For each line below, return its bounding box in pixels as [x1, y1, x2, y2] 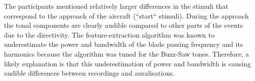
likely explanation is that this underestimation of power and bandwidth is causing [4, 58, 251, 68]
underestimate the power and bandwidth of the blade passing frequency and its [4, 39, 243, 49]
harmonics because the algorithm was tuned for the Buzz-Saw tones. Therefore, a [4, 48, 249, 59]
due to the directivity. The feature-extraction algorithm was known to [4, 29, 215, 40]
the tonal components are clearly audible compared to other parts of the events [4, 20, 243, 30]
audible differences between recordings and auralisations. [4, 68, 175, 78]
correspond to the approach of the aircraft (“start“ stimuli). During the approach [4, 10, 249, 20]
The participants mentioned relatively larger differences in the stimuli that [4, 1, 228, 11]
